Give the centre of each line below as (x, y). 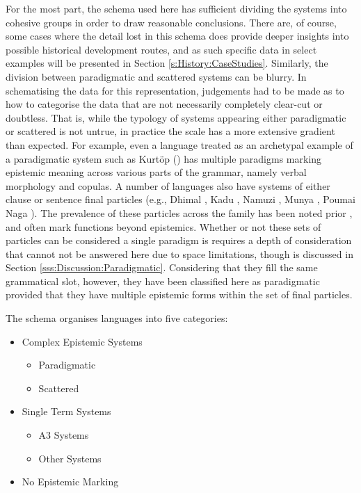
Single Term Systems (66, 411)
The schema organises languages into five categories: (117, 318)
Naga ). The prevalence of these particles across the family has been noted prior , (179, 212)
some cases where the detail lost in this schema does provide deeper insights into (177, 36)
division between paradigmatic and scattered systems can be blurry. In (156, 76)
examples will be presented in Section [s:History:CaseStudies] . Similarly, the (167, 63)
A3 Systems (64, 435)
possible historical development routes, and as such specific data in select (161, 49)
